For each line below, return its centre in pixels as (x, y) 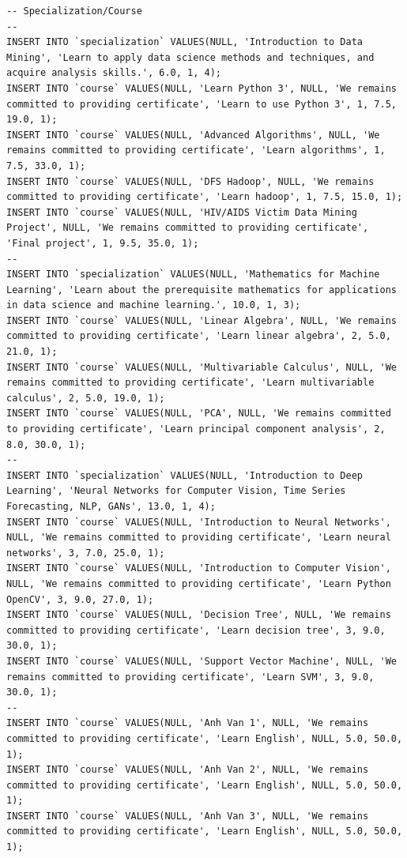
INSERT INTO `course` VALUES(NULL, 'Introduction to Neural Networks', (199, 522)
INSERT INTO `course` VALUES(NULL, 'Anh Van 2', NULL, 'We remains (188, 770)
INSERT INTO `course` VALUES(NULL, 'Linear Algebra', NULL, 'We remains (202, 320)
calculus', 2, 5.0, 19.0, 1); (86, 398)
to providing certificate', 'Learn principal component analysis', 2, (196, 429)
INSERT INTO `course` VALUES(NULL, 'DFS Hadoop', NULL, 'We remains (190, 181)
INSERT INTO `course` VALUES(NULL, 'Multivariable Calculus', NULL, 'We (202, 367)
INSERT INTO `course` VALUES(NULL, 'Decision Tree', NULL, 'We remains (199, 615)
